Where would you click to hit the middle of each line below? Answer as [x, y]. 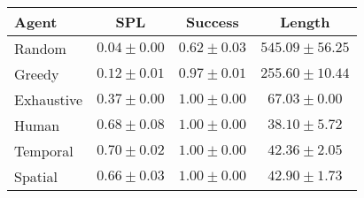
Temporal [44, 151]
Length [305, 22]
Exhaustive [49, 99]
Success [213, 22]
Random [40, 48]
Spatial [36, 176]
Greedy [37, 74]
